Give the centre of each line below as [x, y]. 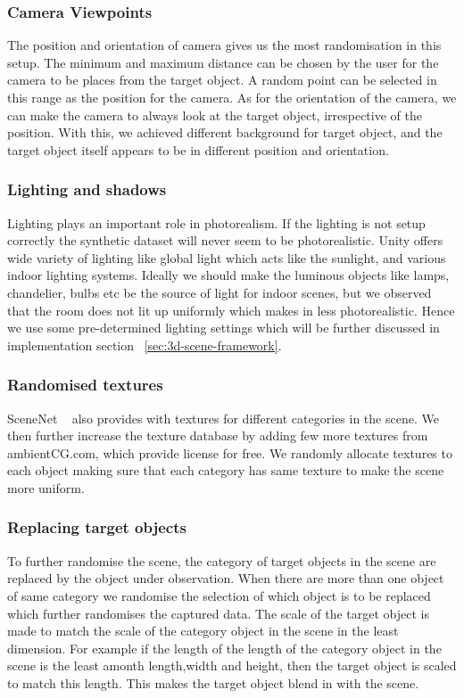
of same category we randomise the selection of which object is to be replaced [219, 595]
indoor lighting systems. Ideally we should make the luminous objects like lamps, [228, 275]
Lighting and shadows [87, 189]
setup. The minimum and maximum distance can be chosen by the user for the [223, 62]
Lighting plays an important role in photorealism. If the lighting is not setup [216, 222]
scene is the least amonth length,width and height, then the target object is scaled [232, 665]
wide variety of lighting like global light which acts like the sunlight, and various [227, 257]
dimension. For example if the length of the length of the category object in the [224, 648]
